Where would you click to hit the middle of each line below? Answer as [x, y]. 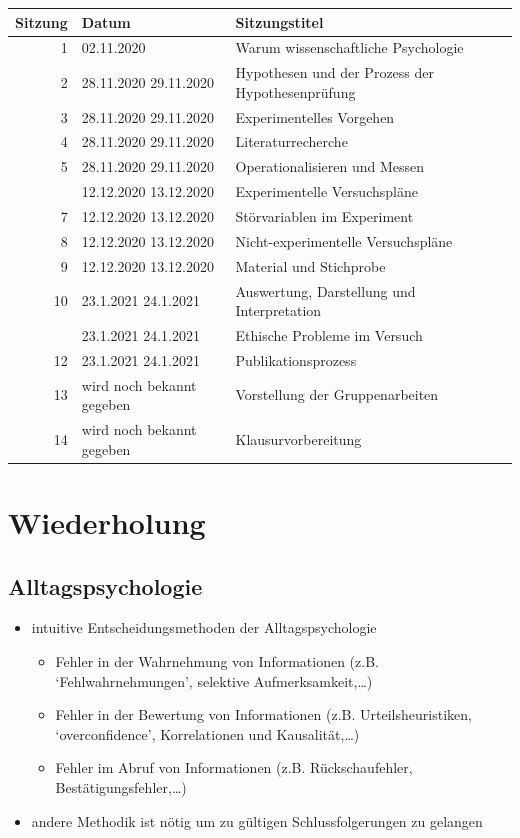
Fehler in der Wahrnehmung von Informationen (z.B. [217, 660]
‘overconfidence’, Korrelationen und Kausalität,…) [207, 733]
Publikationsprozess [296, 359]
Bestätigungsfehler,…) [121, 786]
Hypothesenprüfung [295, 91]
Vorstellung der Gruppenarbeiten [337, 394]
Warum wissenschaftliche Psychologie [349, 47]
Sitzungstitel [279, 21]
